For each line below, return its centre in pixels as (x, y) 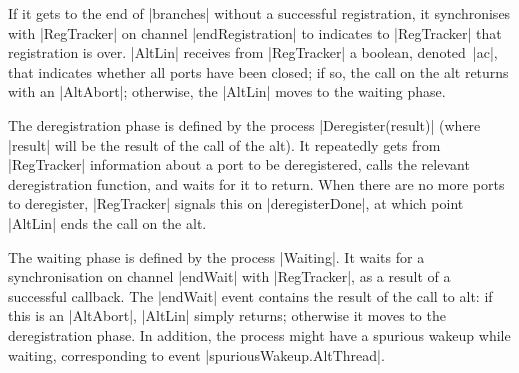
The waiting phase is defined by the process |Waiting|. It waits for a (216, 256)
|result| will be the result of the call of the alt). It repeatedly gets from (224, 144)
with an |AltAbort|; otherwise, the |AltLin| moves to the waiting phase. (227, 91)
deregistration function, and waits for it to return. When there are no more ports (256, 183)
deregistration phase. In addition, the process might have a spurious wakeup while (259, 334)
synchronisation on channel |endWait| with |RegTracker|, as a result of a (229, 276)
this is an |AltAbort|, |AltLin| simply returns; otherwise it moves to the (227, 315)
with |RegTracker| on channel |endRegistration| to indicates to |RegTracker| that (255, 32)
